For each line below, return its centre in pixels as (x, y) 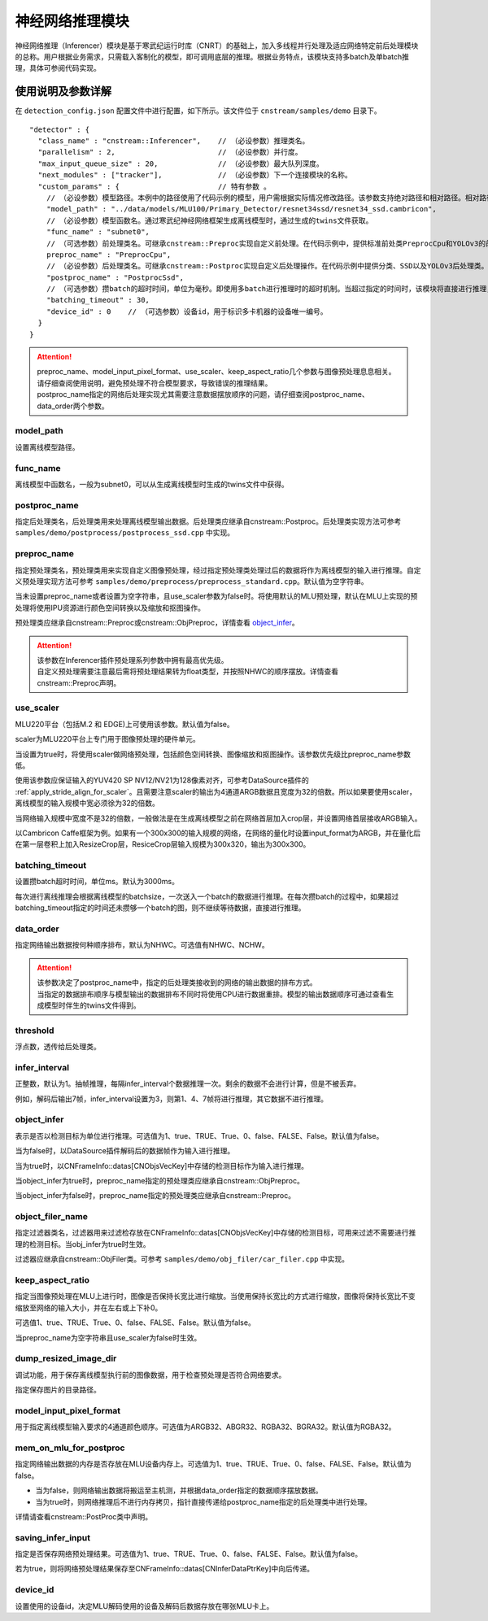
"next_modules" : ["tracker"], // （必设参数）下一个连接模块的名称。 (195, 175)
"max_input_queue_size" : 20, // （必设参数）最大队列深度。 (181, 163)
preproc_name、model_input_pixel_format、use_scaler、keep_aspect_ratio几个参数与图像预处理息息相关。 (216, 372)
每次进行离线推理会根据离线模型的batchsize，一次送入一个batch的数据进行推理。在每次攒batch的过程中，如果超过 (207, 896)
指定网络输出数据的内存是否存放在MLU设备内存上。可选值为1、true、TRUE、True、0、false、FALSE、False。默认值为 (213, 1464)
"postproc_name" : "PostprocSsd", (115, 277)
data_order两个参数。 (73, 406)
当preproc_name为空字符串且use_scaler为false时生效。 (108, 1337)
